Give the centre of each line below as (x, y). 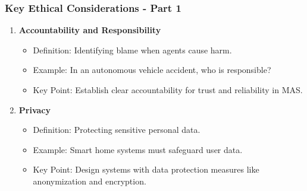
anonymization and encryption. (90, 181)
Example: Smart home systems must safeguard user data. (138, 149)
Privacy (35, 109)
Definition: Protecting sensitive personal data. (117, 130)
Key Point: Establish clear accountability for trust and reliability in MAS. (168, 90)
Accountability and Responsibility (90, 30)
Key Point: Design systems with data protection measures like (146, 169)
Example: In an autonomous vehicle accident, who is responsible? (152, 70)
